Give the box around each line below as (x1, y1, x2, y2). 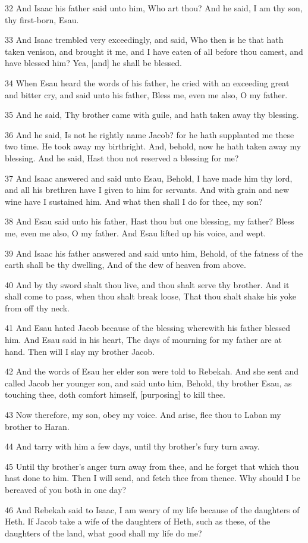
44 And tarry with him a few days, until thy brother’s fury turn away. (5, 440, 260, 453)
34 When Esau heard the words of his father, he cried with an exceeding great (5, 76, 290, 89)
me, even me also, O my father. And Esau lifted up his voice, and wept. (5, 226, 266, 239)
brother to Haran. (5, 420, 70, 432)
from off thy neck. (5, 301, 70, 314)
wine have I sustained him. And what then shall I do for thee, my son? (5, 195, 263, 207)
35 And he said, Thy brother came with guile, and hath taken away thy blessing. (5, 108, 299, 121)
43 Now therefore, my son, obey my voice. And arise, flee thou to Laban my (5, 408, 281, 421)
